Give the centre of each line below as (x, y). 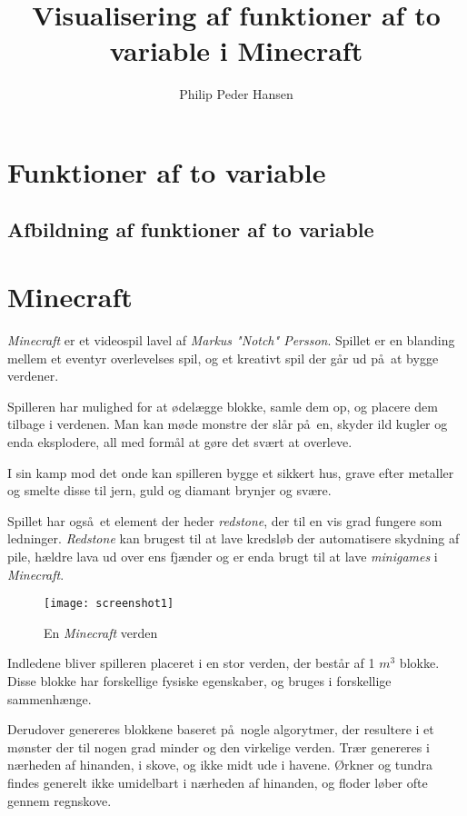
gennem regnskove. (60, 800)
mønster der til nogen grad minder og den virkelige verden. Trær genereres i (219, 746)
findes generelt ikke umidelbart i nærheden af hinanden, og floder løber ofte (218, 782)
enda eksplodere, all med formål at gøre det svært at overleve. (180, 441)
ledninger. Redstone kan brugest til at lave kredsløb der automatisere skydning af (233, 538)
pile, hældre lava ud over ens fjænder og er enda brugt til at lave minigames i (223, 556)
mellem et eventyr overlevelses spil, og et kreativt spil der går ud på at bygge (223, 358)
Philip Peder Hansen (236, 94)
